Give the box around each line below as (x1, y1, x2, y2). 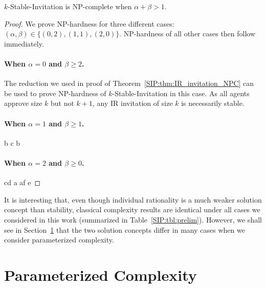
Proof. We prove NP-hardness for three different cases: (4, 18, 174, 29)
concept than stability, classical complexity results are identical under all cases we (4, 204, 260, 215)
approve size (4, 98, 42, 108)
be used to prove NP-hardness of (4, 87, 106, 98)
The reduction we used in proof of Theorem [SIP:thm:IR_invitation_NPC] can (4, 78, 254, 88)
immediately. (4, 38, 44, 49)
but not (51, 98, 74, 108)
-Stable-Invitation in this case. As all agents (112, 87, 250, 98)
